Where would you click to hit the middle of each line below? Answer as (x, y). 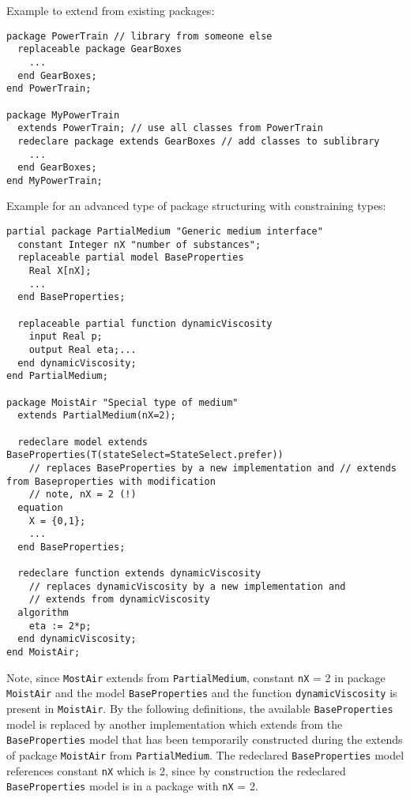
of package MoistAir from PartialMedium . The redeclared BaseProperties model (205, 754)
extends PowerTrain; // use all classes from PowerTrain (170, 128)
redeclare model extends (83, 442)
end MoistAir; (43, 653)
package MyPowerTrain (63, 115)
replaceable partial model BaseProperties (131, 258)
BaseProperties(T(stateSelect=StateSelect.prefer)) (145, 455)
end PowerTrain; (49, 89)
